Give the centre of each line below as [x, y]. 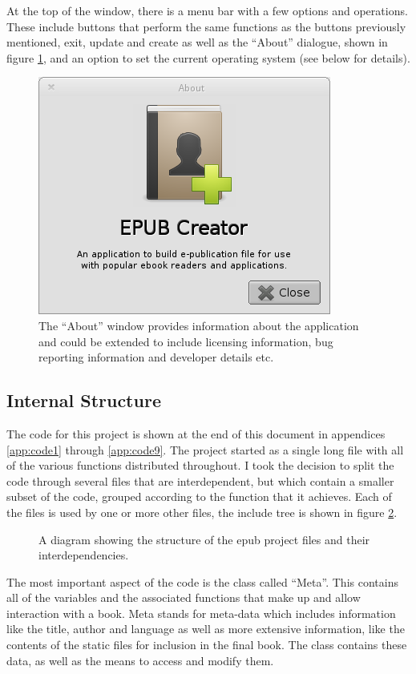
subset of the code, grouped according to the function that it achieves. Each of [199, 496]
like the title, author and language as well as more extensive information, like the [206, 629]
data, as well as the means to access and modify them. [140, 660]
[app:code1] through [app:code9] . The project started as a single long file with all [205, 449]
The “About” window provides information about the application [199, 325]
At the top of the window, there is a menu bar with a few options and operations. [207, 10]
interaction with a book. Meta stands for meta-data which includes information [201, 613]
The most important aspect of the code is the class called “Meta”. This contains [202, 581]
